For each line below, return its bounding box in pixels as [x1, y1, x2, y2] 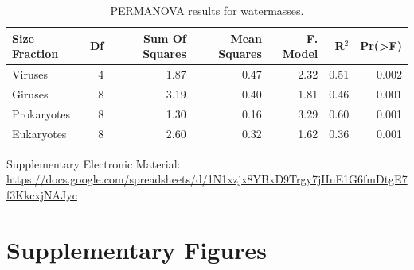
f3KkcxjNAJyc [6, 186, 77, 202]
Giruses [12, 85, 49, 102]
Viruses [12, 66, 48, 83]
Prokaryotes [12, 105, 71, 121]
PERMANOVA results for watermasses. [110, 2, 304, 18]
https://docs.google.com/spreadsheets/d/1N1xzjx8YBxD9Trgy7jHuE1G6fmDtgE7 [6, 171, 408, 187]
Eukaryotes [12, 125, 67, 141]
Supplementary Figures [6, 233, 267, 265]
